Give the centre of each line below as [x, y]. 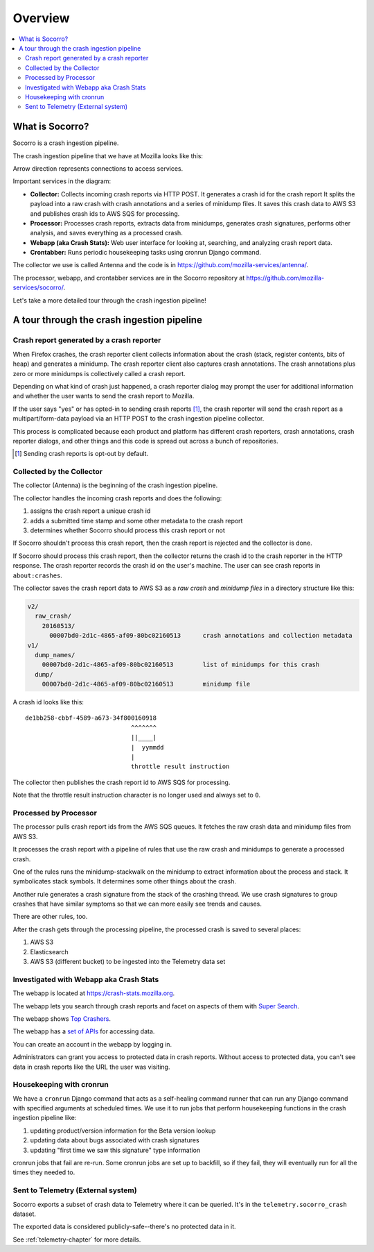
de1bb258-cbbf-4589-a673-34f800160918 [91, 718]
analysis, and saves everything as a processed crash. [106, 233]
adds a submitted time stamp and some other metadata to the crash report [136, 521]
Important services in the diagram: [62, 181]
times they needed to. [44, 1172]
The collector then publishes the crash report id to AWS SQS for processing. [122, 782]
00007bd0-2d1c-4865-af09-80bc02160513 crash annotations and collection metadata [201, 636]
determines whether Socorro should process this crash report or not [127, 530]
